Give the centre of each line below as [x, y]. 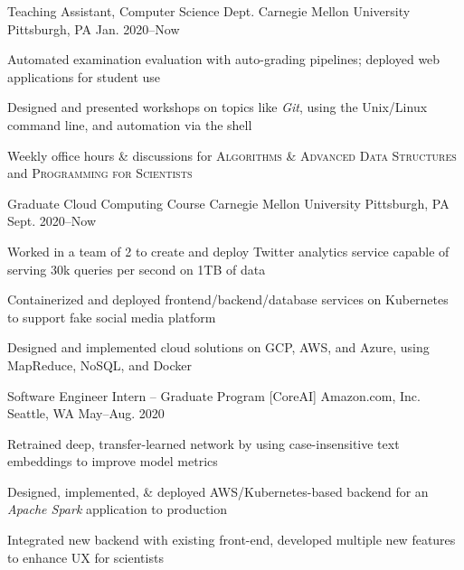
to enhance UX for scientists [85, 557]
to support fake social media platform [112, 317]
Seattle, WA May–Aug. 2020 [86, 413]
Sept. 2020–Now [52, 221]
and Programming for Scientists [100, 173]
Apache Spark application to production [118, 509]
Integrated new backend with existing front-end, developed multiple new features [232, 540]
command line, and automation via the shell [130, 124]
